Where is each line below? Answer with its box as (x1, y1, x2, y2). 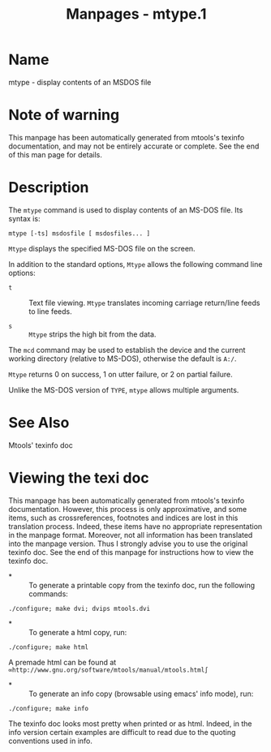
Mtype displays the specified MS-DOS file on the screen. (8, 243, 196, 253)
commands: (28, 589, 69, 599)
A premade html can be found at (8, 657, 117, 667)
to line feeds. (28, 306, 73, 316)
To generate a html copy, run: (28, 627, 127, 637)
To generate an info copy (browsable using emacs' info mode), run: (28, 689, 254, 698)
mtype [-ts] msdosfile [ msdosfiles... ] (8, 229, 151, 238)
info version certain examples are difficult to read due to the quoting (8, 727, 236, 737)
